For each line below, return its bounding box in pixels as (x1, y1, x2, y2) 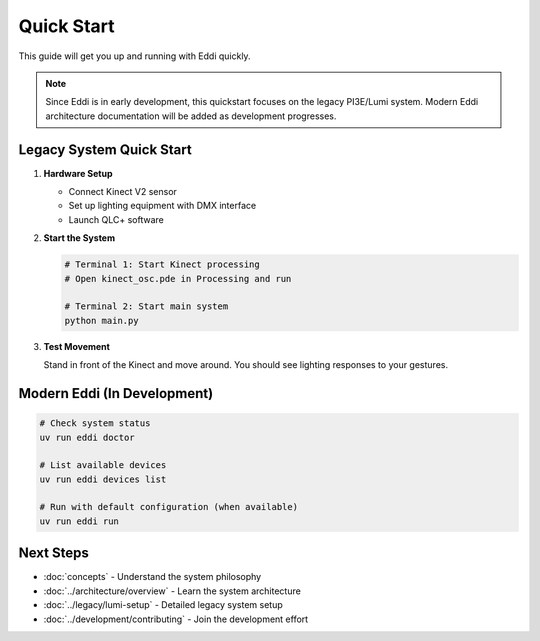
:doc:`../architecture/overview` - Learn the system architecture (43, 585, 302, 597)
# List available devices (39, 460, 167, 471)
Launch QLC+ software (68, 213, 164, 225)
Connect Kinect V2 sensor (68, 186, 177, 198)
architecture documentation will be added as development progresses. (45, 110, 337, 122)
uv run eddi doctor (39, 431, 135, 443)
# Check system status (39, 418, 151, 429)
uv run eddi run (39, 515, 120, 527)
